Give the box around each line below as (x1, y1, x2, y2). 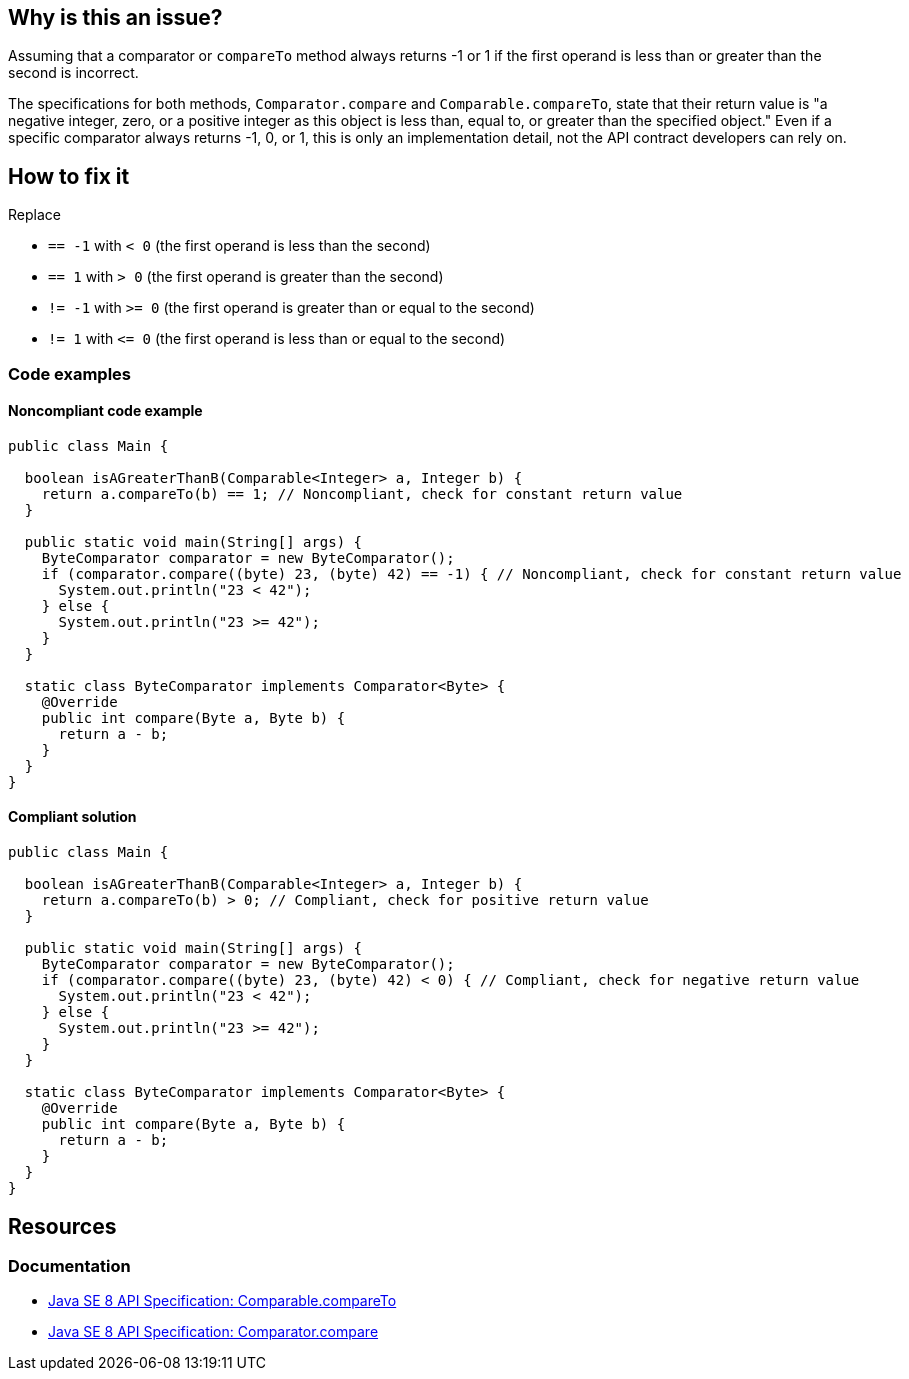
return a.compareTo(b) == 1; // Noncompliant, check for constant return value (41, 485, 683, 502)
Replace (8, 206, 61, 224)
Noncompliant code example (8, 402, 203, 420)
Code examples (8, 363, 132, 384)
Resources (8, 1213, 117, 1239)
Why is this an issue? (8, 5, 223, 30)
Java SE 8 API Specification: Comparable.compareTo (48, 1292, 397, 1310)
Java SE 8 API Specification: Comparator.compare (48, 1323, 379, 1341)
